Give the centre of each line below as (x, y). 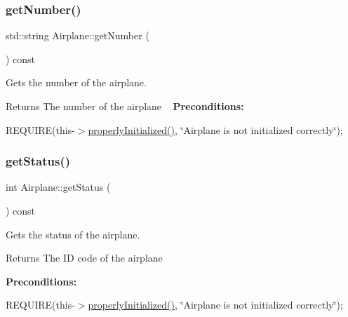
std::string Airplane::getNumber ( (78, 35)
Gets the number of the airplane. (76, 82)
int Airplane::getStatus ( (58, 187)
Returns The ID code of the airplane (84, 258)
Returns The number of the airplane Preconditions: (125, 106)
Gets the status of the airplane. (73, 234)
